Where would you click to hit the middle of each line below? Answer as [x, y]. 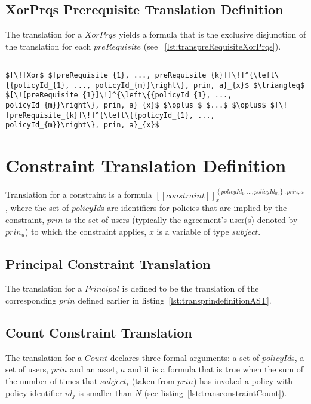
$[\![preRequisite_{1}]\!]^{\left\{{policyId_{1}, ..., [119, 95]
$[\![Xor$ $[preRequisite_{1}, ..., [78, 76]
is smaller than [105, 392]
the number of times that [52, 380]
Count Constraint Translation [99, 332]
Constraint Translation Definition [146, 165]
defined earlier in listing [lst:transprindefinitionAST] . [175, 300]
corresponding [31, 300]
